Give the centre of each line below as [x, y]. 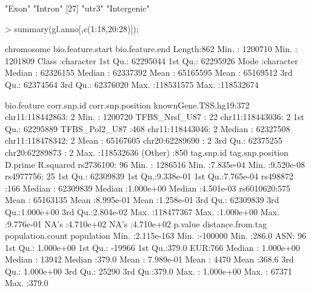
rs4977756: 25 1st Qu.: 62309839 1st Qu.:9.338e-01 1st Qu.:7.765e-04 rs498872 [149, 176]
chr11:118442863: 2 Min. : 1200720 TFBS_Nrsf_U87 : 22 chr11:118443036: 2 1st [155, 117]
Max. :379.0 [27, 283]
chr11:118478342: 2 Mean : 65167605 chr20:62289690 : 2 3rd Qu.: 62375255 [144, 140]
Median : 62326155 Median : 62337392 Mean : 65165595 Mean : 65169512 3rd [149, 72]
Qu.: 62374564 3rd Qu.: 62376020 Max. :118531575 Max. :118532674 [132, 84]
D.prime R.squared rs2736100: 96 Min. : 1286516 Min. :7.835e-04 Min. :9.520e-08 [155, 164]
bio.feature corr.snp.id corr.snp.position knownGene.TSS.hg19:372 [127, 105]
